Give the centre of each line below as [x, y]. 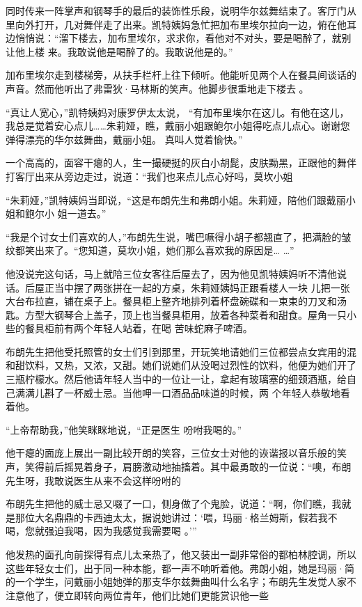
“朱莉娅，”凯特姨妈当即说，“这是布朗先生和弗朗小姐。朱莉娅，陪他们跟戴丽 [176, 199]
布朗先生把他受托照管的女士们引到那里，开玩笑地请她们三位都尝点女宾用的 [176, 351]
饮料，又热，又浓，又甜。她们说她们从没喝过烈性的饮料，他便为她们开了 [190, 365]
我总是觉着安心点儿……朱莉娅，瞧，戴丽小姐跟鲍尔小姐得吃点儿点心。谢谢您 [178, 126]
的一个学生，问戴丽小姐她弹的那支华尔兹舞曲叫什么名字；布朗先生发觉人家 [176, 582]
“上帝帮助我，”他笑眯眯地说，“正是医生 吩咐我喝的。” [124, 429]
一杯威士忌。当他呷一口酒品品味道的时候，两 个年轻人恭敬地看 [207, 392]
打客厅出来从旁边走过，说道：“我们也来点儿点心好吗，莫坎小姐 [149, 176]
